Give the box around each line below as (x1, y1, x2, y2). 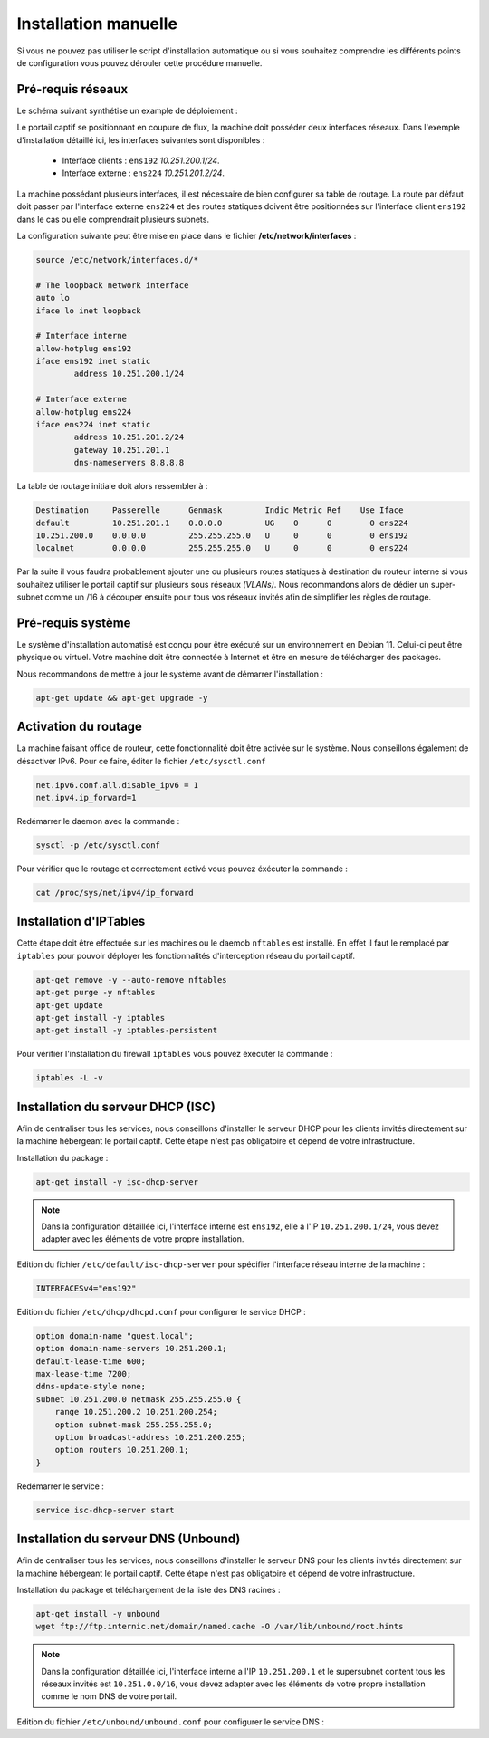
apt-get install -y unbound (35, 1608, 160, 1618)
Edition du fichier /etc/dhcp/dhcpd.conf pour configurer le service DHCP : (16, 1306, 307, 1317)
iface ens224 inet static (35, 419, 151, 430)
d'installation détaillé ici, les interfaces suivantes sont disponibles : (16, 134, 265, 145)
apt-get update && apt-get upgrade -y (35, 693, 208, 703)
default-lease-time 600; (35, 1356, 147, 1367)
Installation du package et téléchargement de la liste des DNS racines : (16, 1584, 281, 1595)
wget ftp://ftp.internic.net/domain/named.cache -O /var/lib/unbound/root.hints (35, 1621, 404, 1632)
